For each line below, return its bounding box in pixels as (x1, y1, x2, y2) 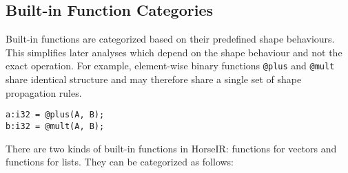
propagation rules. (6, 85, 82, 100)
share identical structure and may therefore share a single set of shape (6, 72, 302, 86)
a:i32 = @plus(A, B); (6, 110, 105, 120)
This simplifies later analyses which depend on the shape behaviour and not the (6, 45, 342, 59)
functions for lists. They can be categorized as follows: (6, 154, 234, 169)
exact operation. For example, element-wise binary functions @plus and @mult (6, 58, 335, 73)
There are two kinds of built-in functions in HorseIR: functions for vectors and (6, 141, 337, 155)
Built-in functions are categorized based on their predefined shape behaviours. (6, 32, 335, 46)
